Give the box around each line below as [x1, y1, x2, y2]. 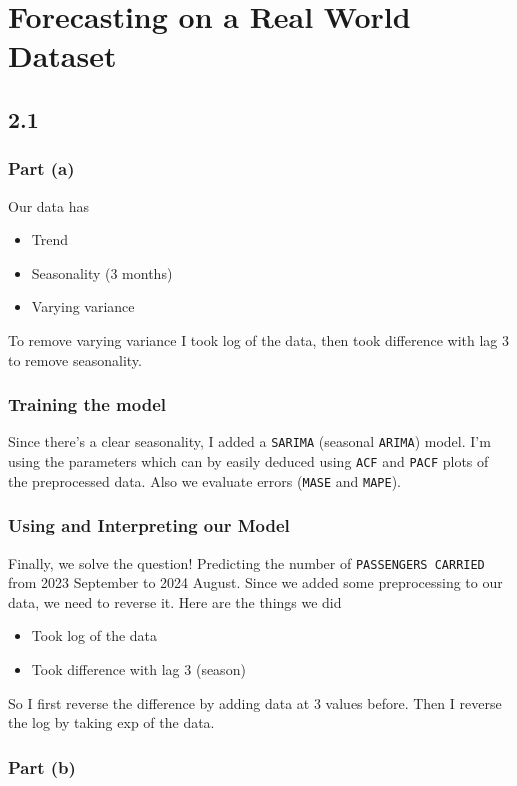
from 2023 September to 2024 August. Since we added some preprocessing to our [8, 572, 503, 593]
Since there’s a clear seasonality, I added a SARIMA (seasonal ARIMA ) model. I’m [8, 431, 491, 452]
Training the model [8, 392, 166, 417]
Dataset [8, 35, 117, 76]
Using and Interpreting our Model [8, 513, 290, 538]
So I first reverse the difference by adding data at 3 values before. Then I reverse [8, 692, 502, 713]
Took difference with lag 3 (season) [31, 658, 246, 679]
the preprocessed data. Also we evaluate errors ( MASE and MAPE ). [8, 470, 401, 491]
